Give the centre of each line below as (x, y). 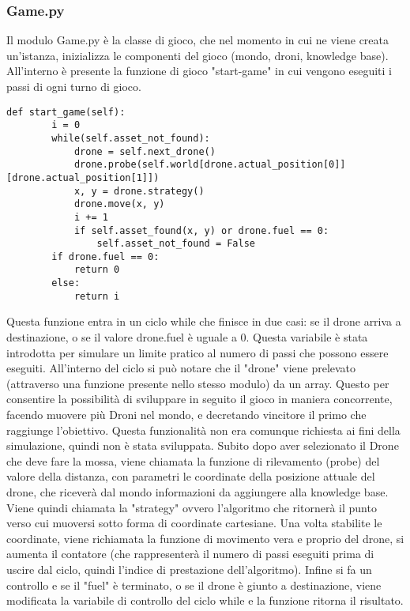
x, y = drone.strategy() (139, 191)
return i (97, 296)
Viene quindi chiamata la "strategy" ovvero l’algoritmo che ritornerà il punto (192, 507)
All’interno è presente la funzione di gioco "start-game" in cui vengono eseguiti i (199, 71)
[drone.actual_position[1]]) (83, 177)
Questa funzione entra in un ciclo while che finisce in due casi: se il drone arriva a (204, 321)
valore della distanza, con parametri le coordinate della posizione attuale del (191, 476)
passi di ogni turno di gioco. (74, 86)
